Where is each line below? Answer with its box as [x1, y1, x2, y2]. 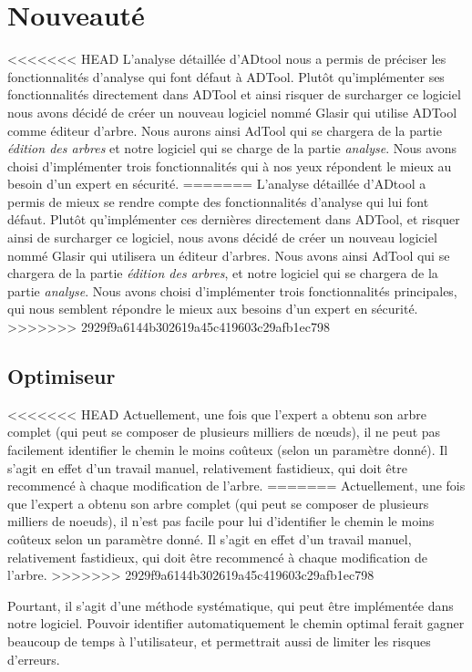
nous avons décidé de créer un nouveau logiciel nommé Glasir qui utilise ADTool [7, 102, 457, 121]
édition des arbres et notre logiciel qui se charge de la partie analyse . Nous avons [7, 139, 457, 158]
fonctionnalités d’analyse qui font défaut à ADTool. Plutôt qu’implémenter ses [7, 67, 445, 86]
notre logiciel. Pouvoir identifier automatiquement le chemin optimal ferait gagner [7, 614, 465, 633]
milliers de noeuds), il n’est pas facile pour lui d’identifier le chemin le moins [7, 512, 435, 531]
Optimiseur [7, 362, 116, 390]
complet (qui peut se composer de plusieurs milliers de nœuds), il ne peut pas [7, 422, 441, 441]
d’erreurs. [7, 649, 60, 668]
